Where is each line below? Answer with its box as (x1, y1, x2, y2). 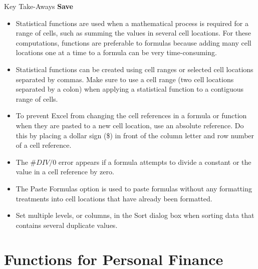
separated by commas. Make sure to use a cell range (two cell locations (16, 74, 234, 84)
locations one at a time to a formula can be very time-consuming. (16, 47, 217, 58)
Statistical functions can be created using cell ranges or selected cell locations (16, 64, 253, 74)
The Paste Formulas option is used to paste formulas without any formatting (16, 183, 252, 193)
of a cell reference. (16, 140, 72, 150)
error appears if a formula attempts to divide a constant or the (58, 156, 251, 167)
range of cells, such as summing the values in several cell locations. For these (16, 28, 251, 38)
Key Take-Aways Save (4, 1, 73, 11)
